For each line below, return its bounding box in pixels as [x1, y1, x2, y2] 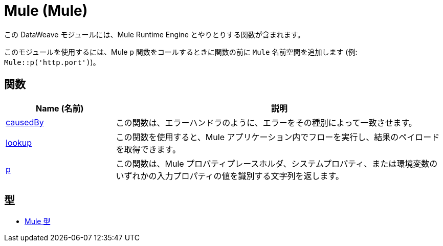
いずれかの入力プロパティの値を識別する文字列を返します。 [116, 170, 344, 181]
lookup [6, 137, 32, 148]
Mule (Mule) [4, 2, 88, 19]
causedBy [6, 117, 44, 127]
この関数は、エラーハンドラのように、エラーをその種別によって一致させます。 [116, 117, 417, 128]
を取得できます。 [116, 144, 181, 154]
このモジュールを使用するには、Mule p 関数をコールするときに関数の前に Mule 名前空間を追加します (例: [4, 47, 358, 56]
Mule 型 [25, 217, 51, 226]
